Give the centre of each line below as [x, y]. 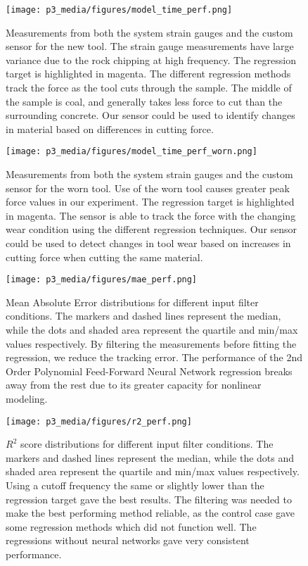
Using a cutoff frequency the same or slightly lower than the [135, 485]
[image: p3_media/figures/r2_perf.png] [99, 421]
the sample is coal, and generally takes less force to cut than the [144, 101]
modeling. [27, 399]
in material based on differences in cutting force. [110, 128]
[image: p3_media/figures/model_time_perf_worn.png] [131, 152]
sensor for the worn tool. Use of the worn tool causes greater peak [148, 188]
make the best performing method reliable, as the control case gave [150, 513]
